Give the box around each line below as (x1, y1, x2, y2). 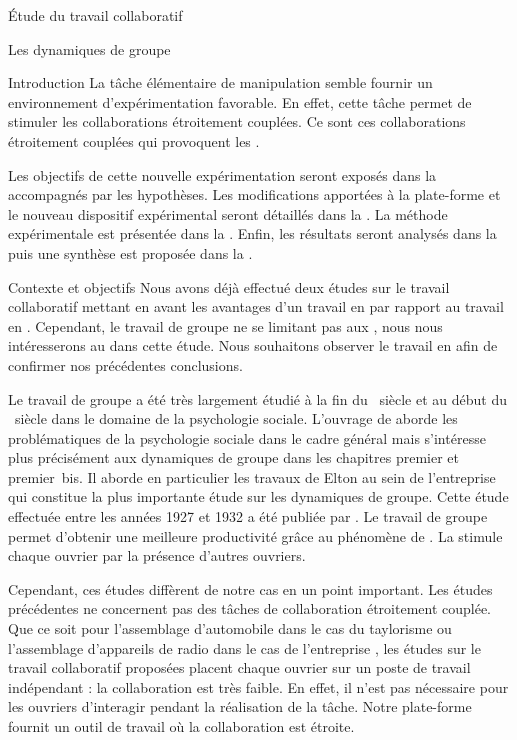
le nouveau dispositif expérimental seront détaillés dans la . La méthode (8, 203, 448, 224)
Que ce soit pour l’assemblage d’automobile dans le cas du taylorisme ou (8, 618, 452, 639)
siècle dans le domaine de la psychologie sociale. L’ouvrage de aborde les (14, 408, 458, 429)
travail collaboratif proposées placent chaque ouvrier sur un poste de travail (8, 657, 471, 678)
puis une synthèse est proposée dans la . (8, 242, 253, 263)
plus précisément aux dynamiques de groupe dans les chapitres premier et (8, 447, 459, 468)
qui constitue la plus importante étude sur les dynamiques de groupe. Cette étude (8, 486, 509, 507)
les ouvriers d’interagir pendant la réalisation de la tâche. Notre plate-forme (8, 696, 472, 717)
